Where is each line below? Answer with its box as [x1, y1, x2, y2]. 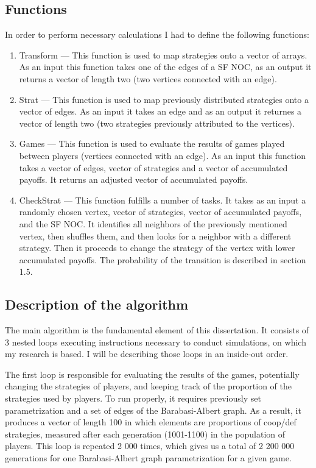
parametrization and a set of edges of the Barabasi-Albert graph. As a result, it [5, 403, 301, 416]
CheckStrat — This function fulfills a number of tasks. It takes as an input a [19, 193, 306, 206]
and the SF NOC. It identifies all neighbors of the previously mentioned [19, 217, 287, 230]
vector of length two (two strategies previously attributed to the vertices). [19, 116, 295, 129]
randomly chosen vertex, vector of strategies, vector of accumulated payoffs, [19, 205, 302, 218]
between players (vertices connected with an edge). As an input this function [19, 149, 306, 161]
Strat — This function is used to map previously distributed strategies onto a [19, 93, 309, 105]
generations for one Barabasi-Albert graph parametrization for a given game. [5, 452, 292, 464]
